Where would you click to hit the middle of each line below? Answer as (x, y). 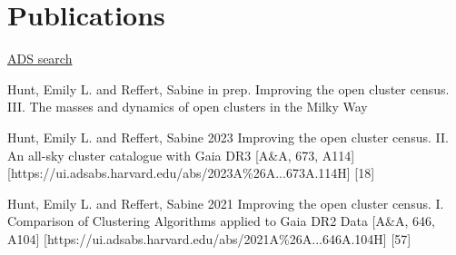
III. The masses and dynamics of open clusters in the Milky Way (188, 107)
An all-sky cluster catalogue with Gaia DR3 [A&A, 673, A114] (181, 155)
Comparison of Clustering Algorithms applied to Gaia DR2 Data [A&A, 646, (221, 221)
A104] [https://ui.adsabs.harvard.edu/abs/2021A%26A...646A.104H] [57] (209, 238)
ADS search (40, 59)
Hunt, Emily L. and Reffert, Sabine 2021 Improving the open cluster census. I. (226, 203)
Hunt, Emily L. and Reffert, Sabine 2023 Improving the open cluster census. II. (228, 137)
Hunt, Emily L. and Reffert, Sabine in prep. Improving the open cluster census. (228, 88)
